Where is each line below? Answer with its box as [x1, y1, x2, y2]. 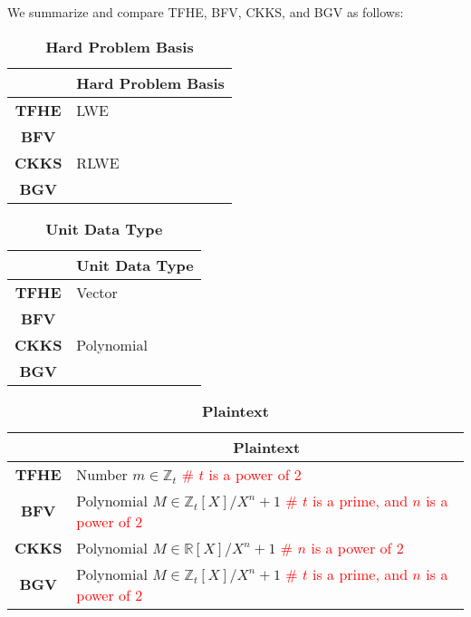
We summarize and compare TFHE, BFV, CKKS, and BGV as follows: [7, 3, 404, 21]
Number [76, 463, 128, 485]
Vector [76, 281, 118, 303]
